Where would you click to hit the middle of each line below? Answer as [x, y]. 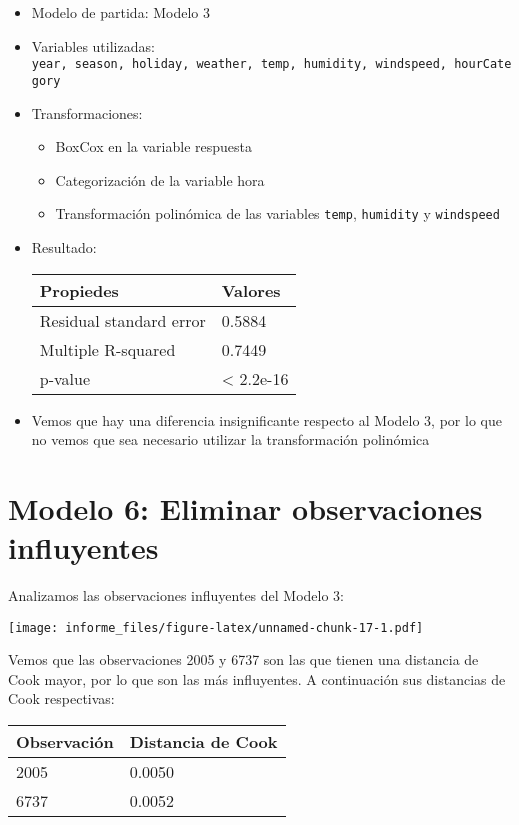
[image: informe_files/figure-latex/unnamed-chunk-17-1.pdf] [216, 627]
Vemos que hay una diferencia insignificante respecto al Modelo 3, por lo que [266, 419]
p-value [65, 378]
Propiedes [79, 290]
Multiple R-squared [107, 349]
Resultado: [64, 246]
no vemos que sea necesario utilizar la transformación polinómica [230, 439]
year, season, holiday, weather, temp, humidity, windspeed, [239, 64]
